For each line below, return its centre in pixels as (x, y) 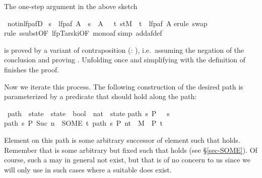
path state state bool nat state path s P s (88, 113)
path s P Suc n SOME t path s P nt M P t (83, 123)
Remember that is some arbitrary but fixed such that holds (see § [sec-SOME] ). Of (131, 150)
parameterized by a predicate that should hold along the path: (101, 96)
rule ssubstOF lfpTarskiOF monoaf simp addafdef (83, 33)
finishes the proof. (32, 69)
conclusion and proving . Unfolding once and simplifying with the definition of (125, 60)
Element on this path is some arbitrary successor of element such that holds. (122, 140)
